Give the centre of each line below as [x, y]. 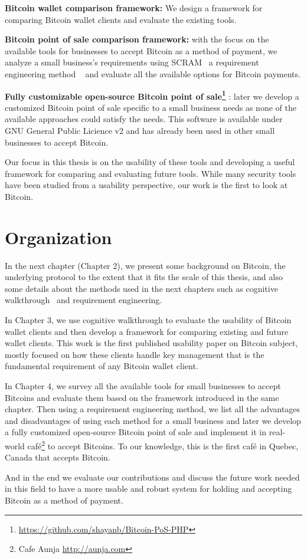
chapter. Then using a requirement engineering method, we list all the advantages [153, 409]
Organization [58, 237]
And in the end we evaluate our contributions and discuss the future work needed [152, 477]
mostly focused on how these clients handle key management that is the [135, 354]
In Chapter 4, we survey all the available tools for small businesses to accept [143, 386]
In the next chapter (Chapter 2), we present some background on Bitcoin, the [145, 265]
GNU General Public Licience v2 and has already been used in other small [140, 130]
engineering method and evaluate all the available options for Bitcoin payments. [153, 73]
